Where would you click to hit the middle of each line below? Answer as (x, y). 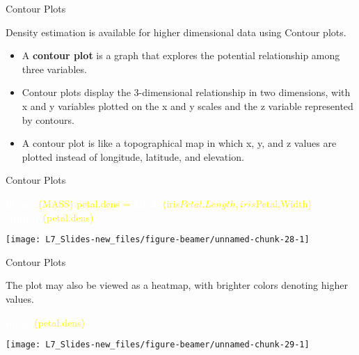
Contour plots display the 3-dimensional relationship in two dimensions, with (186, 92)
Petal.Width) (284, 203)
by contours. (48, 119)
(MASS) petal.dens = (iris (109, 203)
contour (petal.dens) (50, 217)
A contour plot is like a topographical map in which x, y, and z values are (179, 143)
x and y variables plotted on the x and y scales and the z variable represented (188, 105)
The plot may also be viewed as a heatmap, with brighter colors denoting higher (177, 285)
